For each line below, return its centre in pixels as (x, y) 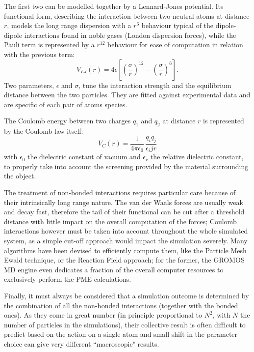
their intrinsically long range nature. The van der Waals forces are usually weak (124, 202)
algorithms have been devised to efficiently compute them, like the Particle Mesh (125, 250)
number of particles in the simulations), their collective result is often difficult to (125, 324)
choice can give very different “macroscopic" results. (82, 343)
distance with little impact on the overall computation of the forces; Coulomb (120, 221)
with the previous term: (39, 54)
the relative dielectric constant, (197, 157)
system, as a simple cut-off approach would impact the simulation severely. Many (126, 240)
